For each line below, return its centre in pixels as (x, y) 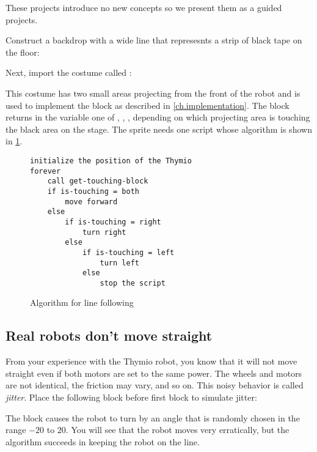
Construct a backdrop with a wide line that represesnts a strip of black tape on (154, 40)
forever (46, 171)
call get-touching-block (98, 181)
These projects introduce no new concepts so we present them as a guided (144, 7)
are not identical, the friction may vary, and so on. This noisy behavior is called (155, 385)
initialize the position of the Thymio (111, 161)
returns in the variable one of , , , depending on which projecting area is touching (158, 117)
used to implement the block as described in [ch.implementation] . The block (148, 105)
